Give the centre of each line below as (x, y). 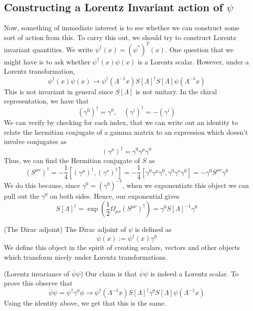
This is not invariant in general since (58, 91)
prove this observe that (38, 283)
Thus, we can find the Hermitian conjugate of (72, 160)
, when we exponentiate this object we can (186, 185)
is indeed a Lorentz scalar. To (195, 273)
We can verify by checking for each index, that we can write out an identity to (121, 122)
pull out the (22, 196)
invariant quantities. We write (49, 49)
